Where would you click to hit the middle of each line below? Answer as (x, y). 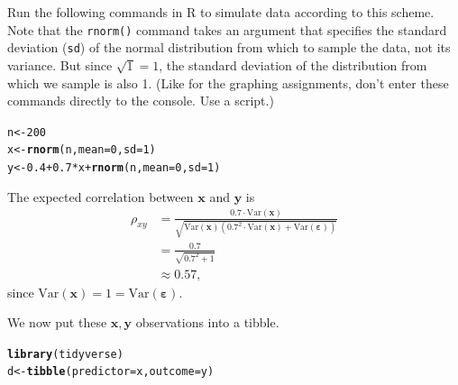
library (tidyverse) (65, 354)
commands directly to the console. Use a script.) (141, 101)
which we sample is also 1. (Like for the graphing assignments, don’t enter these (228, 82)
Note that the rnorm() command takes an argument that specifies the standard (227, 29)
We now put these (57, 322)
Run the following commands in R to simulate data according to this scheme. (221, 12)
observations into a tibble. (207, 322)
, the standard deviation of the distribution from (293, 64)
